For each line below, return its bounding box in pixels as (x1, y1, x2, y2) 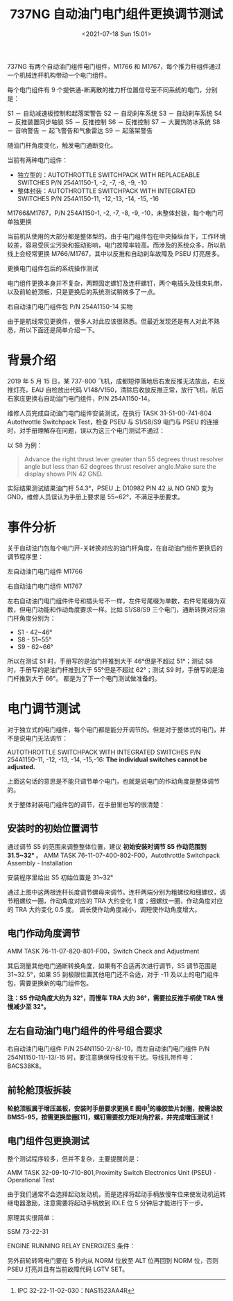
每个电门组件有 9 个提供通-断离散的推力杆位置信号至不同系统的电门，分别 (7, 85, 218, 94)
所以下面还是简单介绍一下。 (19, 325, 98, 334)
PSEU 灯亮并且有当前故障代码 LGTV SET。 (7, 1265, 129, 1273)
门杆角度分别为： (7, 614, 56, 622)
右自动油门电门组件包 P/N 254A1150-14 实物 (7, 302, 133, 311)
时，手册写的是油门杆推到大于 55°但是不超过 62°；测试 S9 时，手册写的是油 (7, 665, 224, 673)
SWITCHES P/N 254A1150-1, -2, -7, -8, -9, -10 (17, 178, 148, 187)
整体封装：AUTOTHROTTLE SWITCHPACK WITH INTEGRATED (17, 187, 196, 195)
